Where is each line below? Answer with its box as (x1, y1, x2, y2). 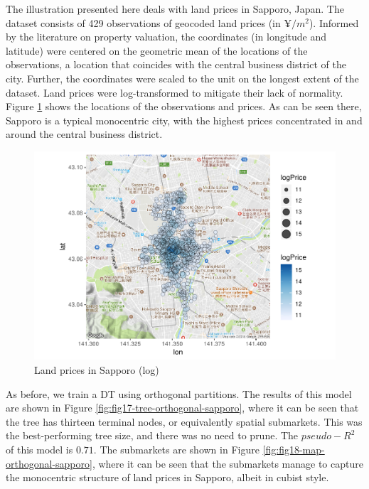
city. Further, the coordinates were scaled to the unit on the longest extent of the (6, 70, 359, 85)
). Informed (309, 15, 359, 30)
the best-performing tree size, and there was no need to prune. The (6, 428, 299, 443)
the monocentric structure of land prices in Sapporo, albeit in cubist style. (6, 470, 329, 485)
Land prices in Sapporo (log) (34, 362, 159, 377)
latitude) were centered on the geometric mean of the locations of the (6, 43, 308, 58)
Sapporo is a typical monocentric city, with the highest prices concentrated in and (6, 112, 363, 127)
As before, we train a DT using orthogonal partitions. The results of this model (6, 386, 352, 401)
